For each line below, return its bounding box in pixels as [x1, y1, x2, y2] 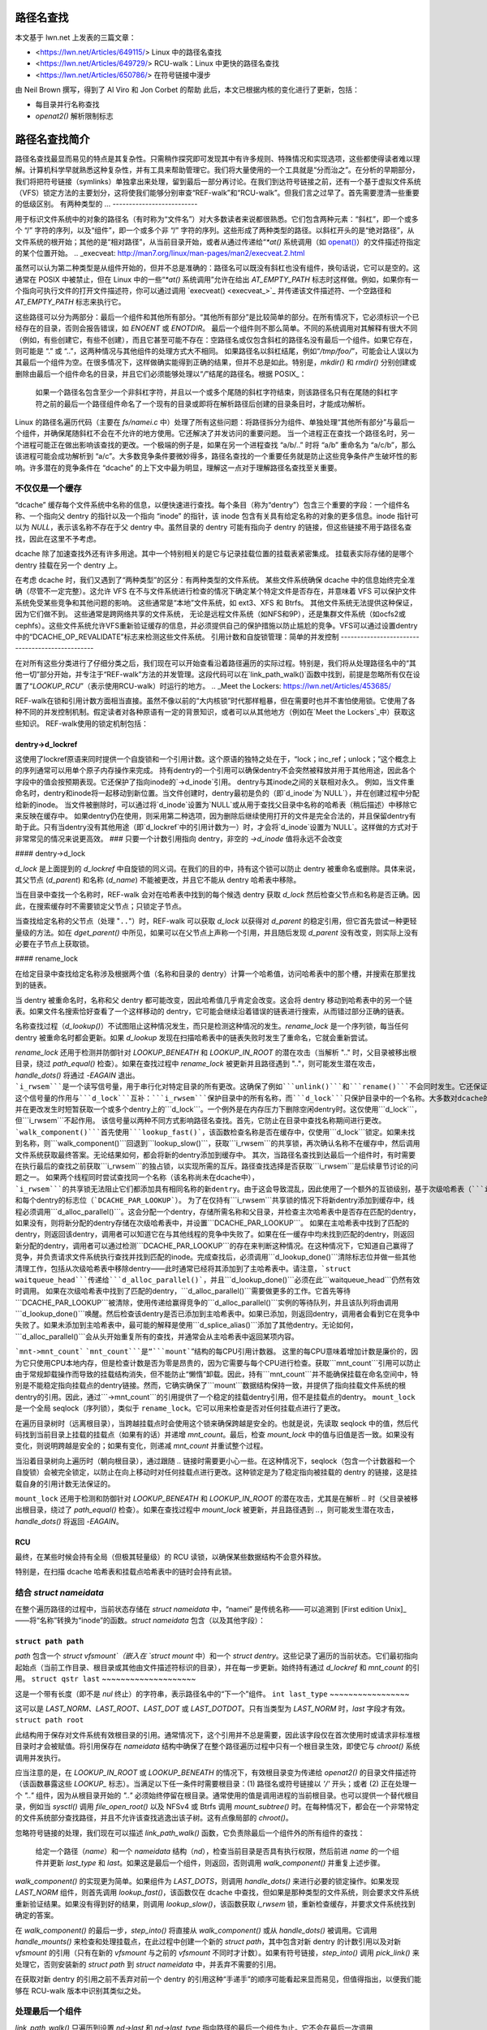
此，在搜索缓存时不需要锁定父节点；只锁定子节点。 [15, 901, 186, 911]
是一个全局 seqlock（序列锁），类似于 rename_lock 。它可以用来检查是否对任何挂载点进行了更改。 [15, 1403, 345, 1413]
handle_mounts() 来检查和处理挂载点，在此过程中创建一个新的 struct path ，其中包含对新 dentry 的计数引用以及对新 [15, 1937, 402, 1946]
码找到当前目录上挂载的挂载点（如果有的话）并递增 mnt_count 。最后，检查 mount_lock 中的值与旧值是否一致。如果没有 [15, 1429, 416, 1439]
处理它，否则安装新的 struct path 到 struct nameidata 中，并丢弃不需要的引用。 [15, 1959, 281, 1969]
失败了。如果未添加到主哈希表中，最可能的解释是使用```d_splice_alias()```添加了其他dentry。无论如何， [15, 1320, 358, 1330]
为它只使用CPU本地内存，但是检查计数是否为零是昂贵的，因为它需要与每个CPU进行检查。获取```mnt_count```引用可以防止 [15, 1358, 421, 1367]
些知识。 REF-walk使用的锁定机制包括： [15, 719, 149, 728]
